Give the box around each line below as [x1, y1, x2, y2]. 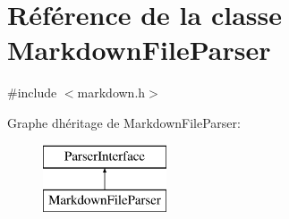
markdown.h [77, 83, 146, 102]
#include [7, 83, 57, 102]
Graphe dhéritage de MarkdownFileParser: [7, 113, 241, 131]
